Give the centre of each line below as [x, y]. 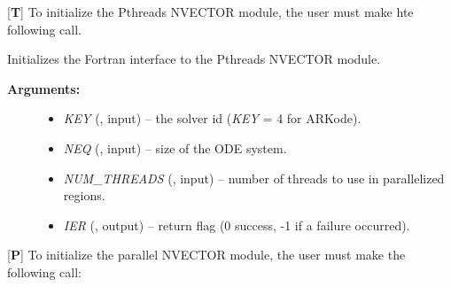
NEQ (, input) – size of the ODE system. [175, 147]
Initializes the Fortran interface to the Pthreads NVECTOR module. [194, 59]
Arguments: [44, 88]
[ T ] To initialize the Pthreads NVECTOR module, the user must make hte [210, 12]
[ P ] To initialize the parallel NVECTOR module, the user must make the [206, 255]
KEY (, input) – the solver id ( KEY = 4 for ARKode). [212, 118]
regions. [84, 195]
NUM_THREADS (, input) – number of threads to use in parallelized [254, 178]
